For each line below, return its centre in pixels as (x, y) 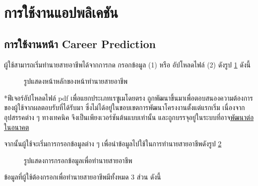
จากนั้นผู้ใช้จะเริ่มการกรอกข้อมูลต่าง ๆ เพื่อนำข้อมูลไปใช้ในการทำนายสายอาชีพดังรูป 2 (113, 144)
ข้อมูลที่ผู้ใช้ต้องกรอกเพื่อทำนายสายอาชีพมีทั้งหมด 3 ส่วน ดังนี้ (83, 177)
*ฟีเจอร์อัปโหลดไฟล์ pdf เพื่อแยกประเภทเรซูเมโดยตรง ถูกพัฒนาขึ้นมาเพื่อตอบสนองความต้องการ (129, 97)
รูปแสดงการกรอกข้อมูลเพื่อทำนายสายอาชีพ (78, 160)
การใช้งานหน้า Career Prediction (80, 43)
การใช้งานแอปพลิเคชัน (61, 12)
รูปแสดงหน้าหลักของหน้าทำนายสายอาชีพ (76, 81)
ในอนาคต (17, 127)
